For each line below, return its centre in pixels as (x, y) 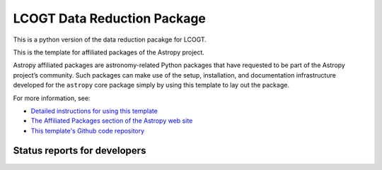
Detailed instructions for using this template (94, 111)
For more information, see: (52, 98)
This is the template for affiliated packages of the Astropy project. (109, 52)
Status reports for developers (80, 151)
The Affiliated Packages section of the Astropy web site (112, 121)
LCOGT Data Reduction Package (110, 18)
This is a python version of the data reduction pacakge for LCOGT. (110, 40)
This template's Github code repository (88, 130)
